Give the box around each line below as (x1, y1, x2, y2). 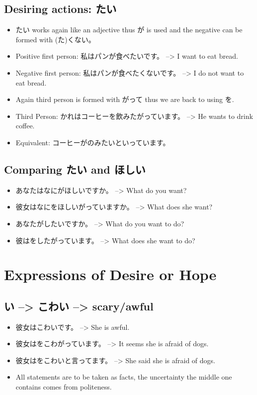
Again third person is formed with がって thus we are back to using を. (15, 94, 234, 104)
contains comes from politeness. (15, 382, 112, 392)
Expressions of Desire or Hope (4, 264, 217, 285)
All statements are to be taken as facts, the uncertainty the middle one (15, 372, 232, 382)
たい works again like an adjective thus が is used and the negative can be (15, 24, 243, 35)
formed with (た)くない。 (15, 34, 95, 44)
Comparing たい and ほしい (4, 161, 146, 177)
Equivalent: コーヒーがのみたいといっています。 (15, 137, 170, 147)
